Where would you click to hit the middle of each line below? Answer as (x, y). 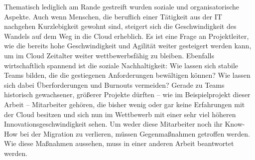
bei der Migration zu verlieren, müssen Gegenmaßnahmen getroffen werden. (135, 133)
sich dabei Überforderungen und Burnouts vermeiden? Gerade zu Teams (114, 84)
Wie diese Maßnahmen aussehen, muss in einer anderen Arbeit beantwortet (119, 143)
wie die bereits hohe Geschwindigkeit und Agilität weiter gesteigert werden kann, (128, 46)
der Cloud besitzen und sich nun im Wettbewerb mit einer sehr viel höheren (120, 114)
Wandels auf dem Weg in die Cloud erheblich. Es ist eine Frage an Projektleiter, (127, 36)
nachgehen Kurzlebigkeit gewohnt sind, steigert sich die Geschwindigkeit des (120, 26)
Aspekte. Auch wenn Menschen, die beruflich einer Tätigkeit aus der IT (113, 16)
